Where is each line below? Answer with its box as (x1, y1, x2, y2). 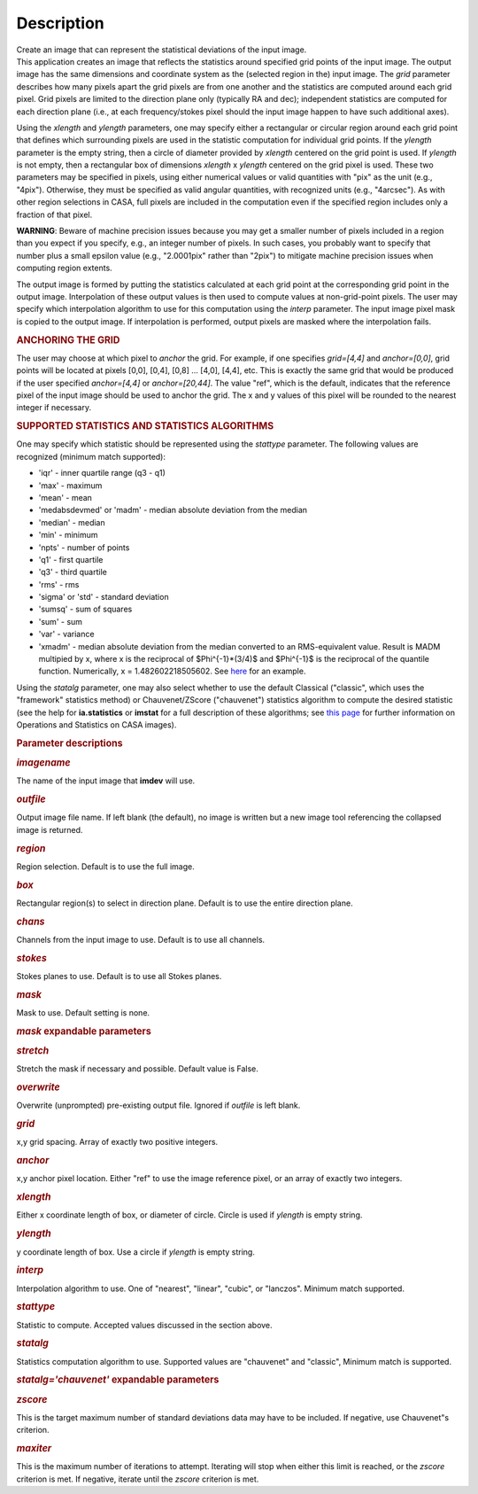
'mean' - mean (38, 492, 93, 502)
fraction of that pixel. (16, 209, 93, 220)
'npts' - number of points (38, 541, 130, 553)
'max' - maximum (38, 479, 103, 491)
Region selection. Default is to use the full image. (16, 860, 195, 872)
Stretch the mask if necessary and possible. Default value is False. (16, 1063, 258, 1074)
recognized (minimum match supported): (16, 451, 166, 462)
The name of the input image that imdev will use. (16, 775, 196, 786)
